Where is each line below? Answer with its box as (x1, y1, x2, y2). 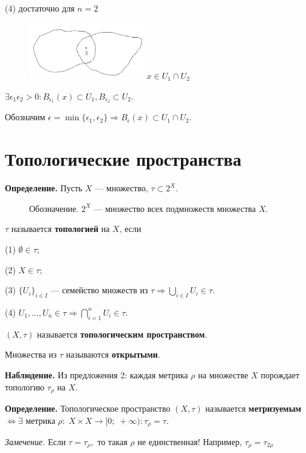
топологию (5, 380, 44, 393)
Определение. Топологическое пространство (5, 401, 171, 414)
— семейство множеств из (50, 284, 148, 296)
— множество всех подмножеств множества (93, 202, 256, 214)
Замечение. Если (5, 435, 66, 448)
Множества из (5, 348, 57, 361)
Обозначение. (29, 202, 79, 214)
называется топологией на (11, 222, 110, 235)
